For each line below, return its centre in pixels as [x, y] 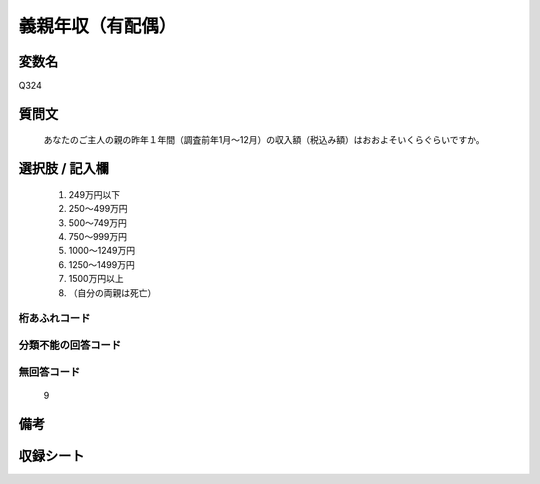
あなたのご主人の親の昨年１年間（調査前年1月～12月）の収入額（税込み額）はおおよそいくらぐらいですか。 [264, 140]
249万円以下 [94, 194]
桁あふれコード [54, 318]
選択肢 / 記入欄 [64, 168]
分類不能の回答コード [70, 345]
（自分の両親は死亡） [112, 292]
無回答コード [49, 372]
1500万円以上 [96, 279]
